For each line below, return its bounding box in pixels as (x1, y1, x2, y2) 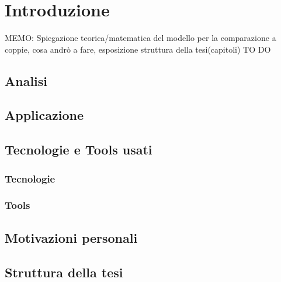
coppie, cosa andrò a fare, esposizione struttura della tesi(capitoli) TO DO (5, 43, 271, 55)
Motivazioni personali (5, 228, 138, 246)
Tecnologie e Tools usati (5, 140, 152, 159)
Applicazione (5, 106, 84, 124)
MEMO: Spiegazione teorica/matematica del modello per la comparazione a (5, 32, 276, 44)
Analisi (5, 71, 48, 90)
